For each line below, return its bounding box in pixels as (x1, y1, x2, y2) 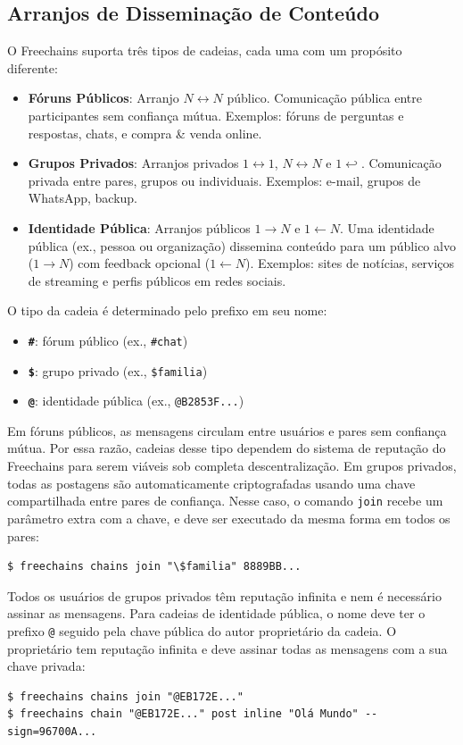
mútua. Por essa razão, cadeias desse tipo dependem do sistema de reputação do (7, 439, 446, 457)
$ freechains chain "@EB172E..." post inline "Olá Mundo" (7, 707, 359, 721)
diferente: (7, 58, 58, 77)
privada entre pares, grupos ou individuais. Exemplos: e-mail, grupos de (28, 171, 421, 189)
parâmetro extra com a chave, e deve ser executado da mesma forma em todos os (7, 508, 451, 527)
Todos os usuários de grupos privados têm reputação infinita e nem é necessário (7, 586, 442, 605)
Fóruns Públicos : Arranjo (28, 88, 179, 107)
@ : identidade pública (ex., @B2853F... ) (28, 391, 244, 410)
